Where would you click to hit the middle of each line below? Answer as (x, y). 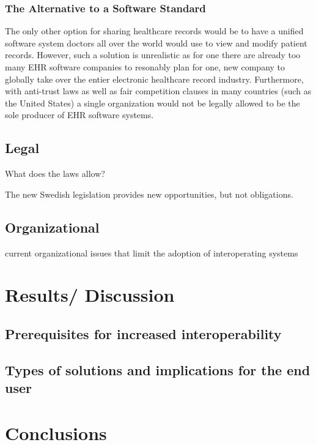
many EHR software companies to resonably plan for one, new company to (145, 67)
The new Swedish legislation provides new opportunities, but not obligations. (149, 194)
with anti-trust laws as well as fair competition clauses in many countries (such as (158, 91)
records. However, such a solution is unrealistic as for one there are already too (153, 55)
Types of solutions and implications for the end (158, 369)
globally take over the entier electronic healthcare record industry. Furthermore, (154, 79)
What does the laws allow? (55, 174)
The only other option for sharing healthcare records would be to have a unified (154, 31)
